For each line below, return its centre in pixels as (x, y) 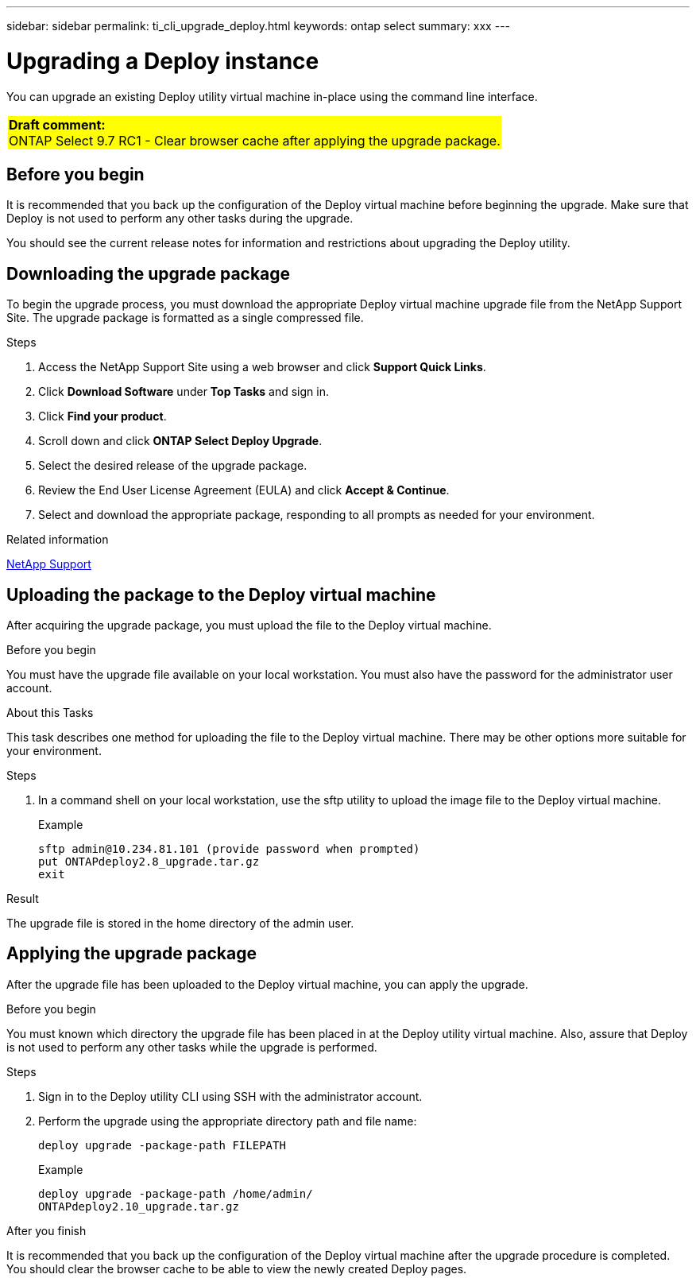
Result (23, 899)
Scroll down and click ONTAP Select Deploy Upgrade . (180, 441)
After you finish (46, 1230)
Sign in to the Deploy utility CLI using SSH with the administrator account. (230, 1096)
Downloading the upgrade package (149, 273)
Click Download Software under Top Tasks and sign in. (184, 392)
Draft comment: (57, 124)
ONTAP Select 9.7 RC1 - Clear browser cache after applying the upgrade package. (255, 140)
